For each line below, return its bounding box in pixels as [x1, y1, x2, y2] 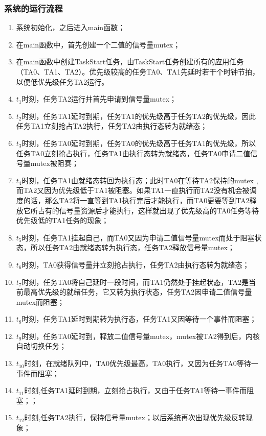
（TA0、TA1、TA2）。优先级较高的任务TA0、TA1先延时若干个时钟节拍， [16, 66, 260, 77]
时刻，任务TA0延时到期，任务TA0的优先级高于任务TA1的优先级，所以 [21, 137, 256, 148]
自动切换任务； [16, 341, 66, 351]
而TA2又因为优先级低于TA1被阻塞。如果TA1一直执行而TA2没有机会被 [16, 185, 250, 196]
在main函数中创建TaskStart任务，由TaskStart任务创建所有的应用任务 [16, 56, 244, 67]
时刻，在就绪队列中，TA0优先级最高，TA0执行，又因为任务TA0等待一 [24, 358, 258, 369]
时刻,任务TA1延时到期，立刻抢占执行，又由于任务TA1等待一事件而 [24, 385, 247, 396]
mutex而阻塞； [16, 296, 64, 307]
